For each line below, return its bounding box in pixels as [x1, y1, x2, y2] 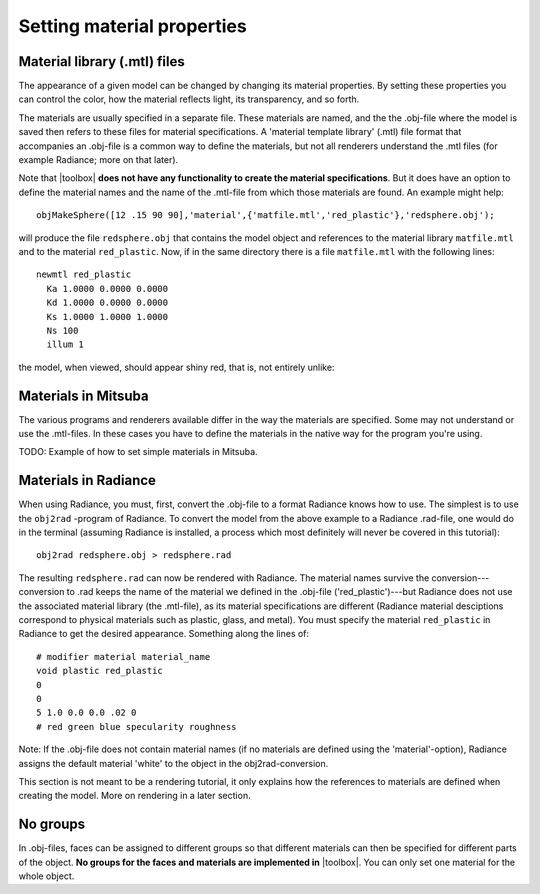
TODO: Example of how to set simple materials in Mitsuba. [18, 446, 259, 458]
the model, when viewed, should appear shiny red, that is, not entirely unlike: [18, 361, 335, 373]
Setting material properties [18, 15, 247, 37]
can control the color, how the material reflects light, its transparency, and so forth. [18, 93, 360, 105]
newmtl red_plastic [36, 269, 132, 280]
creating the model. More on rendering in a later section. [18, 790, 251, 802]
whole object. [18, 870, 75, 882]
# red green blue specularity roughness [36, 721, 237, 732]
